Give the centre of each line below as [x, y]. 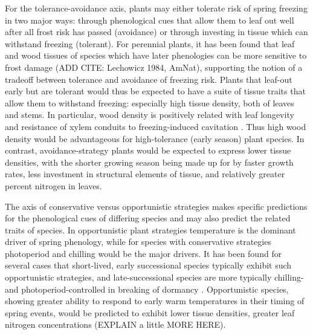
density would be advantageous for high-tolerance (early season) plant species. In [155, 138]
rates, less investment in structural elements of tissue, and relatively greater [145, 174]
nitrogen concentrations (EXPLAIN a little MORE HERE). [115, 324]
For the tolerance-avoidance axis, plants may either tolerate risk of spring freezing [156, 8]
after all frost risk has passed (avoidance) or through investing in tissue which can [156, 32]
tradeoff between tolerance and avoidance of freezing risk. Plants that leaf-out [149, 79]
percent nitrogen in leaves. [53, 185]
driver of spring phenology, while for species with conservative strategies [138, 242]
